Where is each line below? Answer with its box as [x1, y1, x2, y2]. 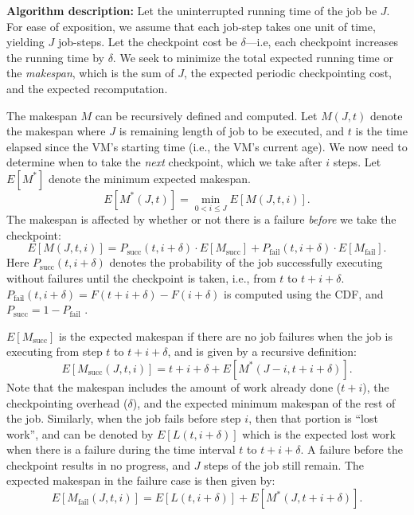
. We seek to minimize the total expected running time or [112, 49, 393, 65]
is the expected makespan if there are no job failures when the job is [59, 327, 393, 344]
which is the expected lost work [242, 425, 396, 442]
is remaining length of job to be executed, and [119, 123, 345, 139]
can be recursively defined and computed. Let [95, 107, 318, 123]
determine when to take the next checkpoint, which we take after [6, 154, 322, 170]
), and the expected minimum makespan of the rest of [132, 394, 396, 411]
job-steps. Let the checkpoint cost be [57, 33, 237, 50]
